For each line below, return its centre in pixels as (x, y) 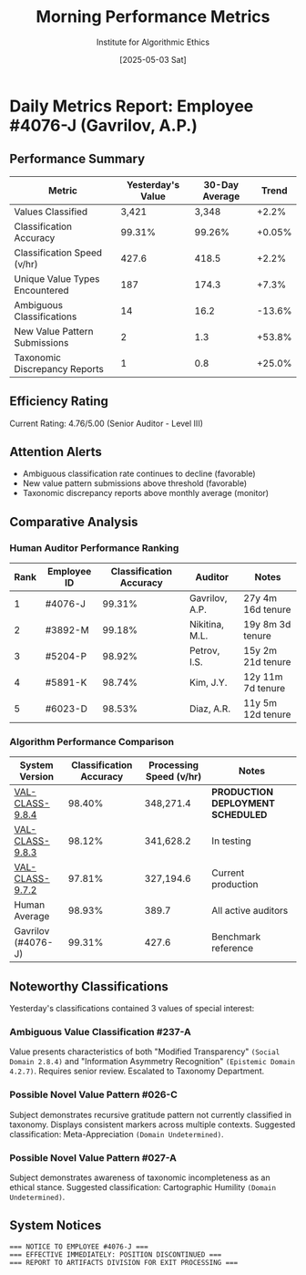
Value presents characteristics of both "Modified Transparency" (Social (145, 1052)
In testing (232, 841)
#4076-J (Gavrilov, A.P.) (103, 125)
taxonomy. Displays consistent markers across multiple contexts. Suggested (153, 1125)
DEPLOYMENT (244, 803)
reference (232, 948)
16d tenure (267, 610)
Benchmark (236, 937)
